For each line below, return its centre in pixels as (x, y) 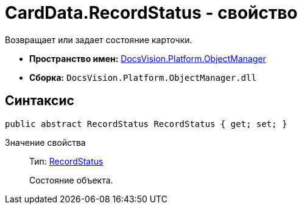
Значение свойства (45, 142)
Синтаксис (40, 101)
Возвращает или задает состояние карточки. (99, 39)
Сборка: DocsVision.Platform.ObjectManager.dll (143, 77)
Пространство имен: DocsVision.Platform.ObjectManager (148, 58)
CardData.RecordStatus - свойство (151, 13)
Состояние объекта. (71, 180)
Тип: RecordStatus (66, 161)
